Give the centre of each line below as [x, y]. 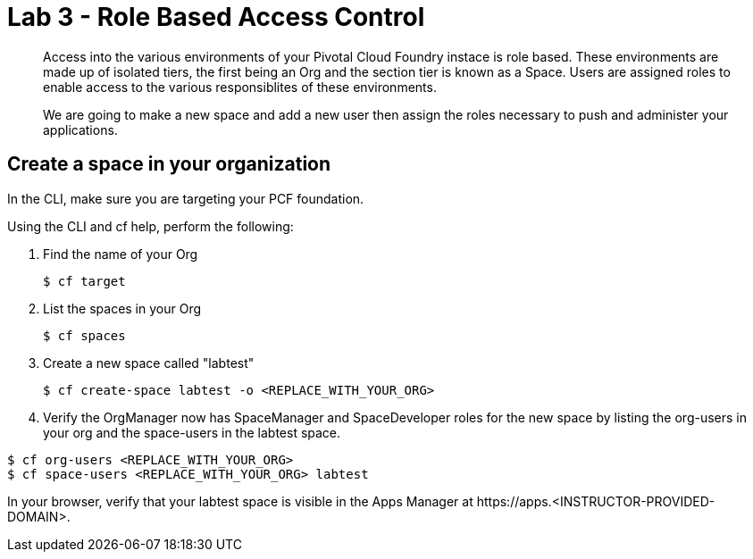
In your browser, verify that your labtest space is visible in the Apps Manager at [240, 501]
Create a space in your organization [169, 164]
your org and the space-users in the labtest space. [192, 432]
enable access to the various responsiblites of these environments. [240, 87]
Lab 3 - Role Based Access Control [216, 17]
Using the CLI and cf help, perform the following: [151, 226]
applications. [80, 129]
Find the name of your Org [121, 254]
